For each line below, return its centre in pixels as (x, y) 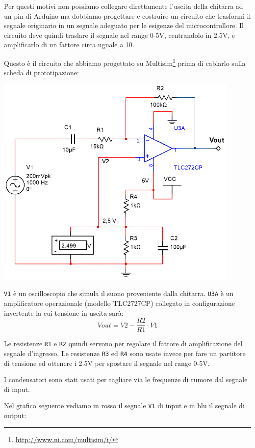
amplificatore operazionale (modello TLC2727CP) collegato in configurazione (120, 303)
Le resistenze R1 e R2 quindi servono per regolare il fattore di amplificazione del (123, 343)
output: (15, 415)
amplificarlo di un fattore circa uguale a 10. (69, 45)
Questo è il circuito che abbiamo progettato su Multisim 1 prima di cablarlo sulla (125, 62)
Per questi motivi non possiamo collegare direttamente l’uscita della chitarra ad (124, 6)
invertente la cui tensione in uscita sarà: (64, 313)
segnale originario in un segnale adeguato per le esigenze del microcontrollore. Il (124, 25)
